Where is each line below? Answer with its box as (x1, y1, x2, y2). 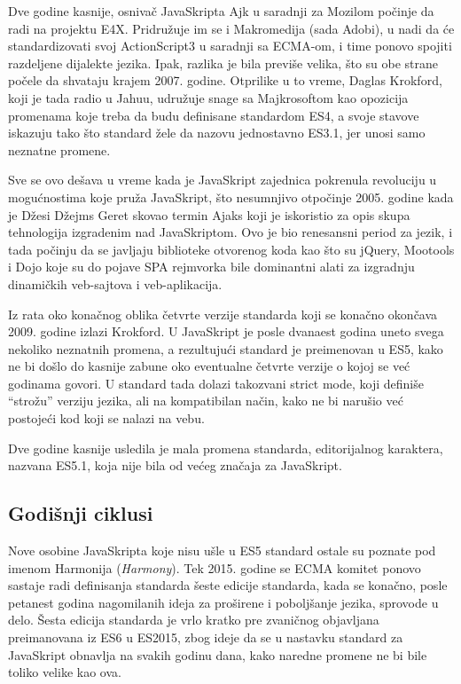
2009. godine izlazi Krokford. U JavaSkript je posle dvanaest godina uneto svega (8, 322, 444, 341)
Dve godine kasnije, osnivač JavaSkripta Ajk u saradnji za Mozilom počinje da (8, 2, 434, 20)
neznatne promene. (8, 140, 111, 159)
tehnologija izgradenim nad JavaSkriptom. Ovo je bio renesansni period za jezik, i (8, 223, 453, 241)
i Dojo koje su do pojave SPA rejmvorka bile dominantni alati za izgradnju (8, 257, 415, 276)
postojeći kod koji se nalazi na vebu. (8, 409, 205, 428)
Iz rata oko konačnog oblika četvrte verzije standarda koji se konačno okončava (8, 304, 438, 323)
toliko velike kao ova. (8, 663, 121, 681)
